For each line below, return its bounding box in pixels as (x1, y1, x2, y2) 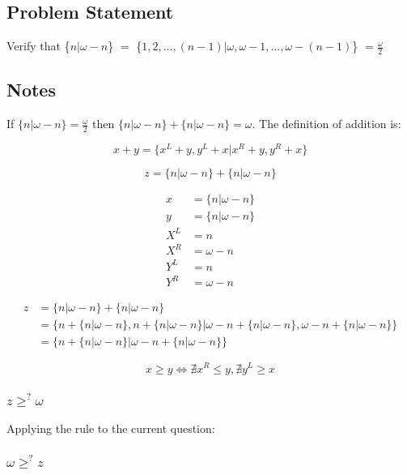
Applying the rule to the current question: (6, 419, 215, 436)
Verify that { (6, 37, 70, 54)
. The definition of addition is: (252, 115, 401, 132)
